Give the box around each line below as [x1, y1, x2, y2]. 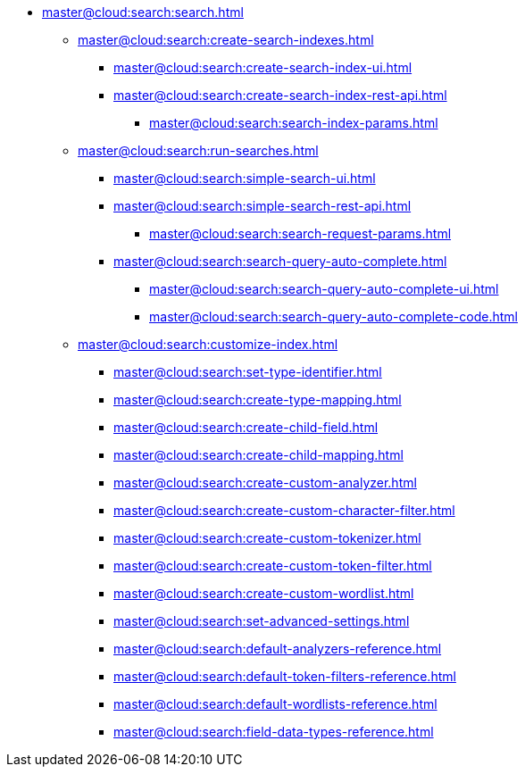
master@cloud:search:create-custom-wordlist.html [113, 586, 414, 601]
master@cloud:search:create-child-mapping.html [113, 447, 404, 462]
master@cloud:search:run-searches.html [78, 143, 319, 158]
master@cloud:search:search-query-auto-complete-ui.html [149, 281, 499, 296]
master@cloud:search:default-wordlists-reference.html [113, 696, 437, 712]
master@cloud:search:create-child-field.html [113, 420, 379, 435]
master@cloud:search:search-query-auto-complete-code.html [149, 309, 518, 324]
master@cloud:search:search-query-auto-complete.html [113, 254, 447, 269]
